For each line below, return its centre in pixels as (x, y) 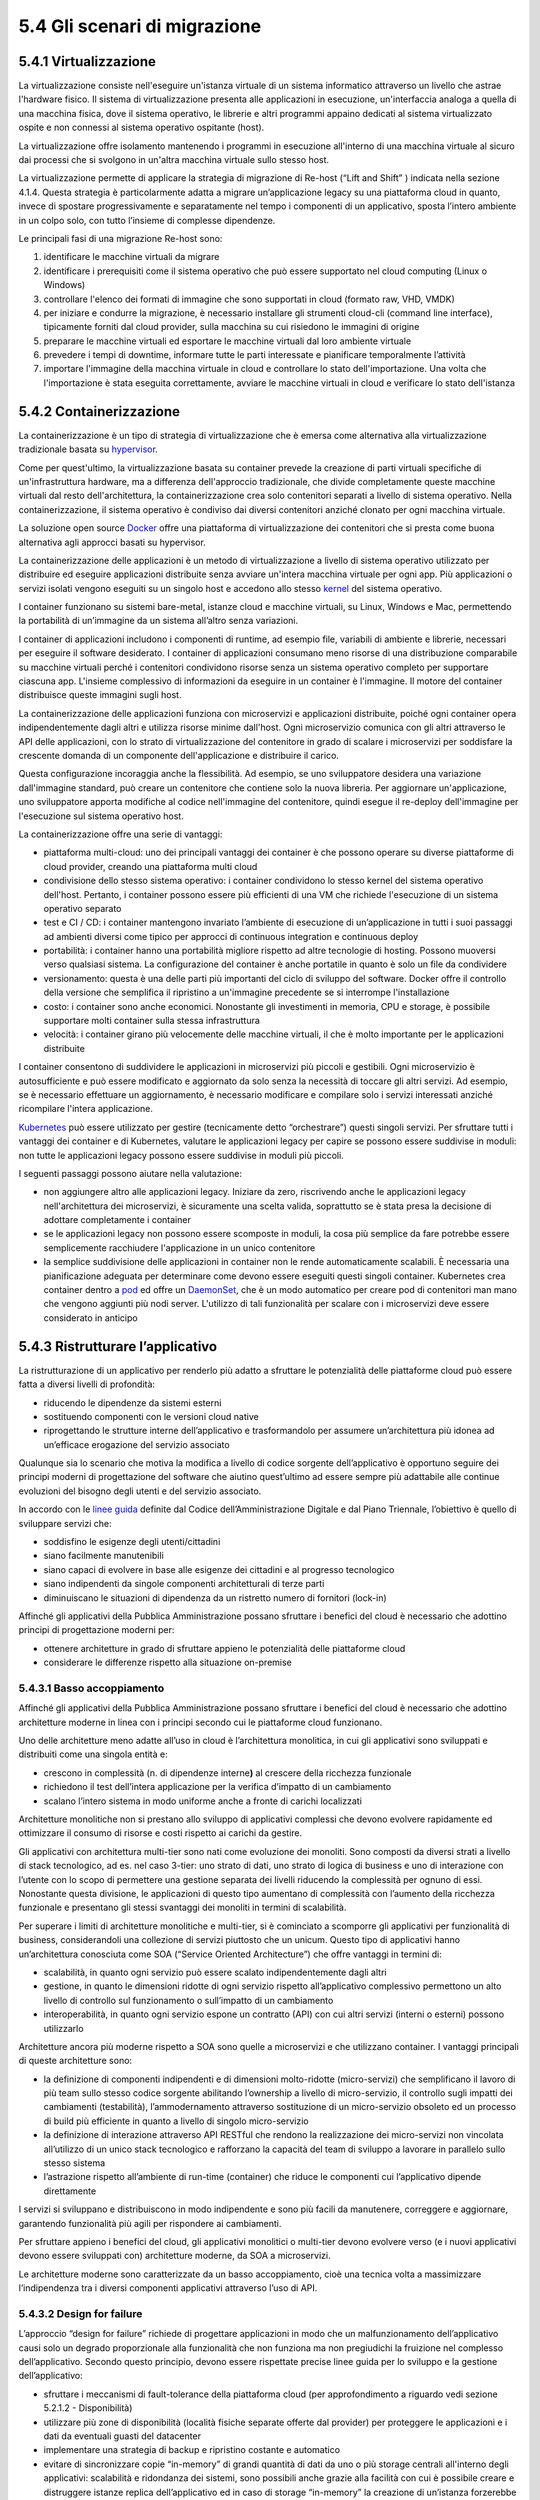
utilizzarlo (63, 2028)
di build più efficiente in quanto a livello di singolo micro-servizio (176, 2121)
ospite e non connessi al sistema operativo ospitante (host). (141, 127)
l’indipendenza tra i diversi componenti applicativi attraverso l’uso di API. (168, 2288)
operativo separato (82, 908)
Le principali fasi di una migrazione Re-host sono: (120, 238)
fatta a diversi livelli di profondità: (86, 1384)
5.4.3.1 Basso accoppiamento (91, 1688)
